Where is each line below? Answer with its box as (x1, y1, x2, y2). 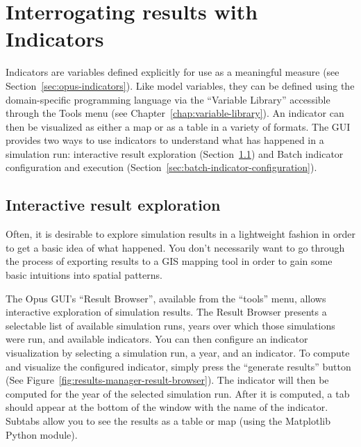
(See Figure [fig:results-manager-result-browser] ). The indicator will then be (6, 373, 329, 387)
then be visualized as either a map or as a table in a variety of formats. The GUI (6, 119, 351, 133)
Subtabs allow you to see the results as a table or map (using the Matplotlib (6, 413, 330, 428)
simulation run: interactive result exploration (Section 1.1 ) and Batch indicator (6, 146, 344, 161)
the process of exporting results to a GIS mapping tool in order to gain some (6, 254, 333, 268)
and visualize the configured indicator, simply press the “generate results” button (6, 359, 351, 373)
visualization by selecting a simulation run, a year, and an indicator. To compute (6, 346, 350, 360)
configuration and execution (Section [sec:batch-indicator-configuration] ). (6, 160, 317, 174)
